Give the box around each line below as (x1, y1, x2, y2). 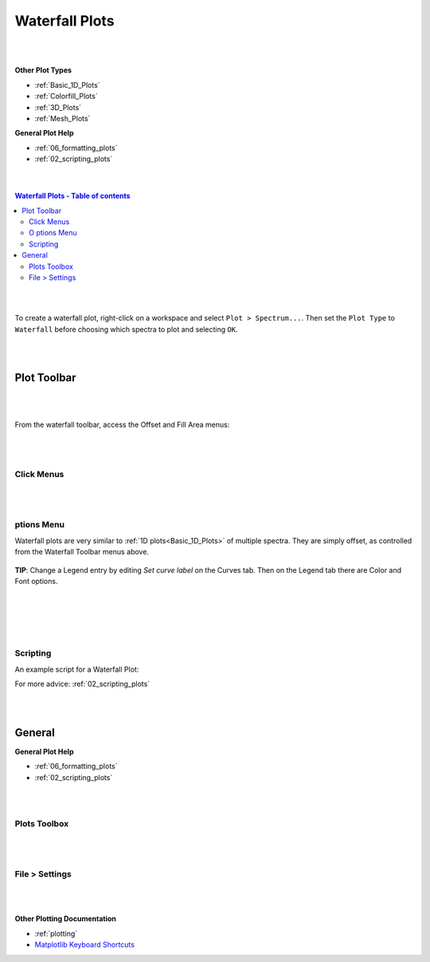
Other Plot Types (14, 65, 72, 75)
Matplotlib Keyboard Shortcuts (34, 940, 135, 949)
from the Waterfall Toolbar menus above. (14, 547, 149, 557)
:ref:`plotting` (34, 928, 78, 938)
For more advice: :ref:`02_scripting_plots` (14, 679, 150, 689)
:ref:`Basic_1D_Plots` (34, 80, 100, 89)
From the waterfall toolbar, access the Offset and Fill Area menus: (14, 420, 230, 429)
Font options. (14, 576, 58, 585)
